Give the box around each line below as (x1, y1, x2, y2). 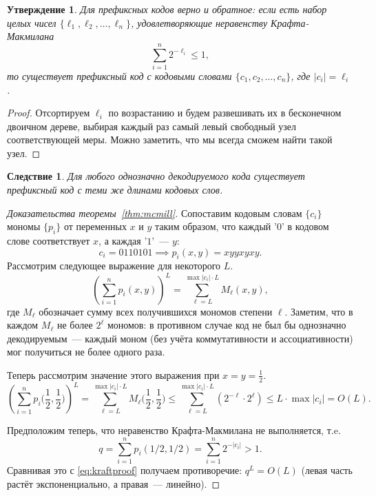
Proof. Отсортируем (7, 105, 90, 120)
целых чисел (7, 15, 56, 30)
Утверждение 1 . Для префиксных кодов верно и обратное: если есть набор (7, 2, 327, 16)
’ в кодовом (281, 219, 329, 234)
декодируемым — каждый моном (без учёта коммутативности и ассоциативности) (7, 331, 353, 345)
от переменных (63, 219, 127, 234)
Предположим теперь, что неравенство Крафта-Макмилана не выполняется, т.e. (7, 423, 341, 437)
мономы (7, 219, 41, 234)
